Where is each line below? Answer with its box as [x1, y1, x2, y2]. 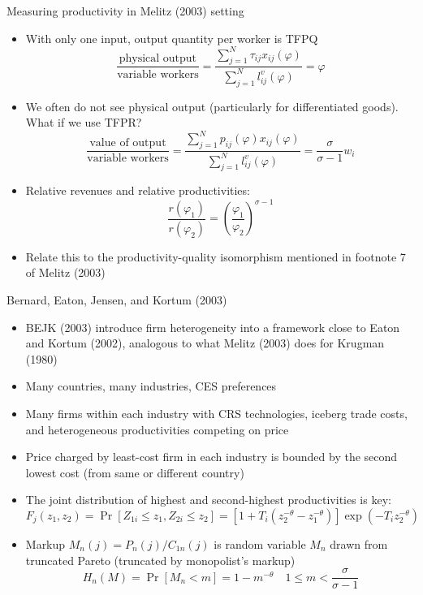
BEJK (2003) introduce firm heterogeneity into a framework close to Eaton [25, 318, 400, 335]
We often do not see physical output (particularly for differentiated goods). [25, 97, 399, 114]
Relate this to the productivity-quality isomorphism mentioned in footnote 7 [25, 248, 406, 265]
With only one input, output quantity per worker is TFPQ [25, 29, 318, 46]
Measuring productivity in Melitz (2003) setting [6, 2, 244, 19]
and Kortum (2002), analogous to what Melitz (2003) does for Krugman [25, 334, 385, 351]
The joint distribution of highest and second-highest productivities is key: [25, 491, 391, 508]
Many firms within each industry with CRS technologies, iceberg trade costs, [25, 405, 408, 421]
